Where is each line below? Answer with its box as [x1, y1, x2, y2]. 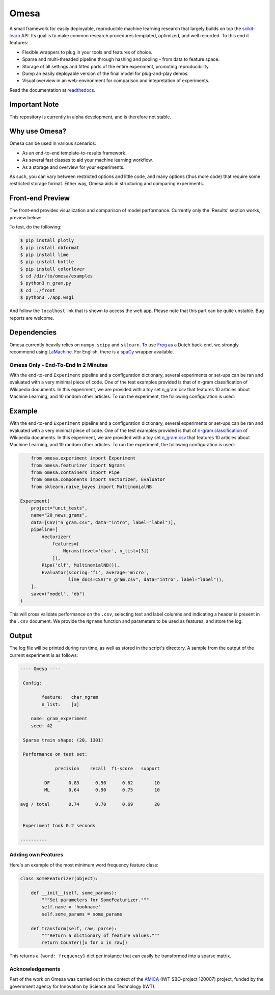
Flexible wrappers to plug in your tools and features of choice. [22, 49, 153, 55]
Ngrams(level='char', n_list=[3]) [63, 548, 150, 554]
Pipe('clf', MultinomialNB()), [41, 563, 120, 568]
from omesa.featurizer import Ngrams [31, 462, 125, 468]
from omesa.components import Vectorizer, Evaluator [31, 477, 166, 482]
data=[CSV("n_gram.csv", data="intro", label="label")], [31, 519, 176, 525]
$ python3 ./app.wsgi [20, 295, 74, 300]
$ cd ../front [20, 287, 56, 293]
